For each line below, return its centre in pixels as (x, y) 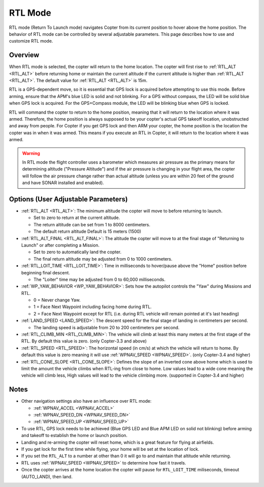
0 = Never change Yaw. (57, 300)
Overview (24, 55)
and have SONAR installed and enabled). (63, 183)
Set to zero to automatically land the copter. (77, 252)
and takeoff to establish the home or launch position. (74, 436)
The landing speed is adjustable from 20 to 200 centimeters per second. (107, 327)
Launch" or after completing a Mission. (60, 245)
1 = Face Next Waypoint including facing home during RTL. (92, 307)
